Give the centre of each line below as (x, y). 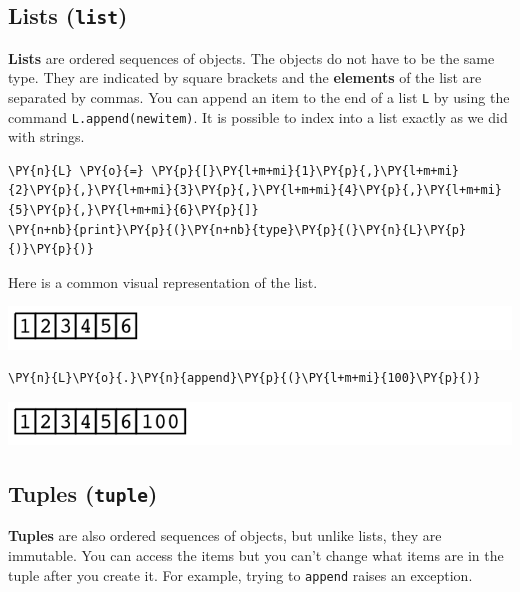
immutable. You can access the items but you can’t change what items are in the (256, 554)
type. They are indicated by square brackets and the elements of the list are (245, 77)
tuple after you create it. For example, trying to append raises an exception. (240, 574)
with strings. (46, 136)
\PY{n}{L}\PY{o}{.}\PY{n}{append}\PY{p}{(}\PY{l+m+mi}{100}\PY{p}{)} (244, 378)
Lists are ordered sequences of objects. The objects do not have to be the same (251, 57)
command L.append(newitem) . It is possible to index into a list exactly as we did (258, 116)
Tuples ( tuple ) (83, 492)
